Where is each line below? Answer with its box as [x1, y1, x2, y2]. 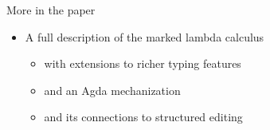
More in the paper [6, 2, 96, 18]
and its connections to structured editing [44, 108, 243, 125]
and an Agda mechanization [44, 81, 181, 98]
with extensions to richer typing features [44, 55, 241, 72]
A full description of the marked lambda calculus [25, 28, 264, 45]
